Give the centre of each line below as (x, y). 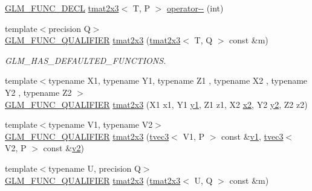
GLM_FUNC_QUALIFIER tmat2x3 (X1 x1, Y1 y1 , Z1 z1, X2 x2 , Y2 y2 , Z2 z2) (156, 104)
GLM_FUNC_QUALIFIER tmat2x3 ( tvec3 (87, 136)
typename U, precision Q (95, 168)
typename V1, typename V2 (101, 124)
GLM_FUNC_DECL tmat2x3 (62, 8)
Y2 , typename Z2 (38, 92)
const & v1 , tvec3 (252, 136)
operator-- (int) (195, 8)
